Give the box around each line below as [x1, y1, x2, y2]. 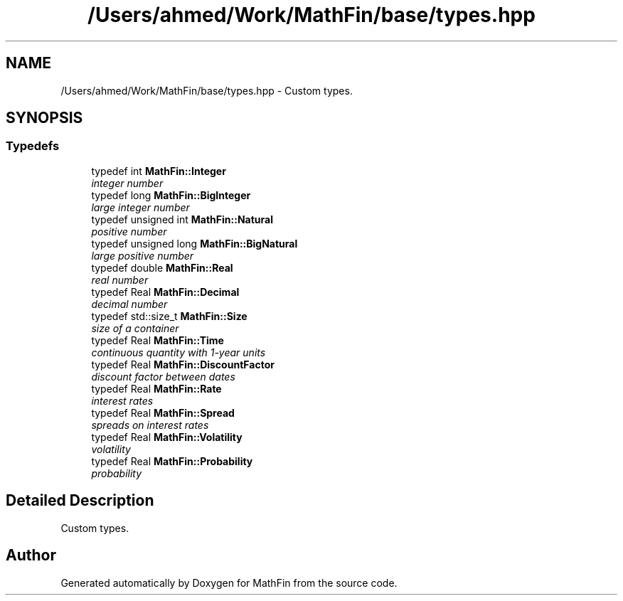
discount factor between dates [91, 370, 235, 383]
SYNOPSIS [6, 109, 83, 127]
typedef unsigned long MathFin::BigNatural [91, 237, 298, 250]
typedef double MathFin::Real [91, 261, 233, 274]
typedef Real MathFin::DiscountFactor [91, 358, 275, 371]
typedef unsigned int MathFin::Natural [91, 213, 273, 225]
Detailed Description [6, 491, 154, 510]
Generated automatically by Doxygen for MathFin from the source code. [60, 576, 398, 589]
